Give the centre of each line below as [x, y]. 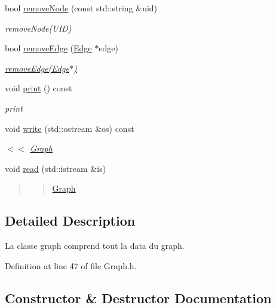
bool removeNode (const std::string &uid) [81, 8]
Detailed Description [70, 221]
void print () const [39, 88]
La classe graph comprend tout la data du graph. [95, 246]
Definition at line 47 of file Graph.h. [71, 265]
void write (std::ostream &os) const [70, 128]
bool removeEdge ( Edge [48, 48]
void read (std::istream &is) [56, 168]
